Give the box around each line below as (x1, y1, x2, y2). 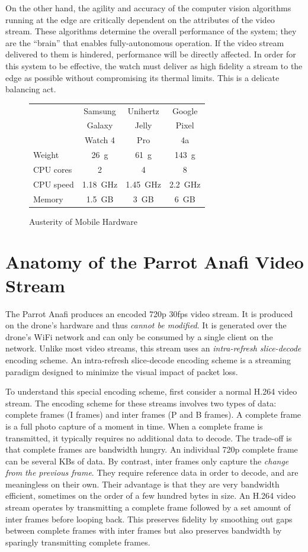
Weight (33, 149, 59, 161)
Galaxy (86, 119, 113, 131)
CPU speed (33, 177, 74, 190)
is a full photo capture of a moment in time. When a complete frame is (5, 419, 263, 432)
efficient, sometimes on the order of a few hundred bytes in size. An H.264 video (5, 489, 296, 502)
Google (172, 104, 198, 117)
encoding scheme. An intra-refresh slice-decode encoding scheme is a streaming (5, 353, 291, 366)
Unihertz (127, 104, 159, 117)
